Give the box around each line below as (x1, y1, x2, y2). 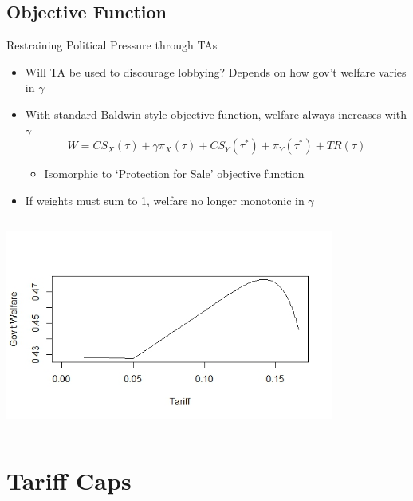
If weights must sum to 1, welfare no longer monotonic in (25, 191, 305, 208)
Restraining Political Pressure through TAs (6, 37, 218, 53)
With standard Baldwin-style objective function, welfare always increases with (25, 105, 407, 122)
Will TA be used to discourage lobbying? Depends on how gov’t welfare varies (25, 63, 407, 80)
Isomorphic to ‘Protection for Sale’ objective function (44, 165, 305, 182)
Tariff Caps (6, 464, 132, 497)
